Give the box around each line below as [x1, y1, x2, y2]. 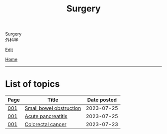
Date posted [87, 96, 117, 103]
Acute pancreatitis [24, 113, 68, 120]
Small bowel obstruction [24, 105, 81, 112]
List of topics [5, 78, 60, 90]
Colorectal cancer [24, 121, 67, 128]
